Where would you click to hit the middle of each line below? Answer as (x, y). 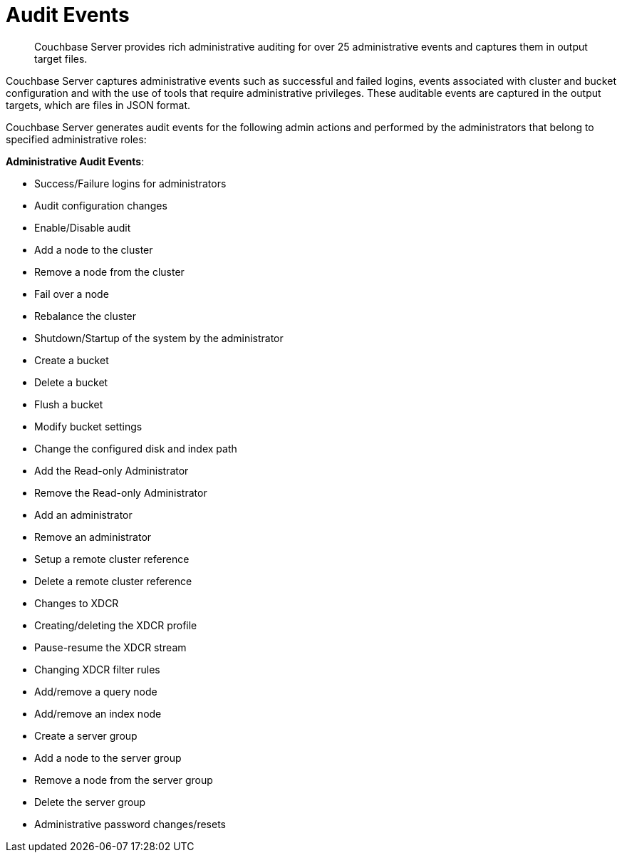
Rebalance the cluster (85, 316)
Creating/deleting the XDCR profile (116, 625)
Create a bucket (72, 360)
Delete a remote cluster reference (113, 581)
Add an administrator (83, 515)
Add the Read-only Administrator (112, 470)
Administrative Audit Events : (75, 161)
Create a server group (86, 735)
